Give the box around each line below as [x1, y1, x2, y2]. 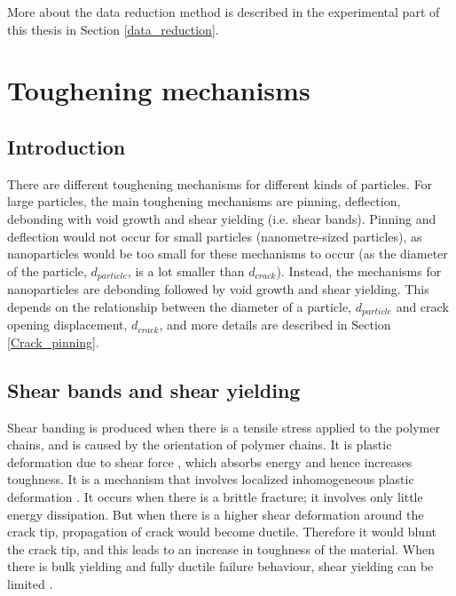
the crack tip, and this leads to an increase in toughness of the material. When [7, 539, 435, 558]
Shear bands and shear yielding [7, 376, 301, 403]
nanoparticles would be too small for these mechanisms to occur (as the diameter [7, 244, 448, 263]
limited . [7, 574, 53, 592]
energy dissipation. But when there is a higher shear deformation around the [7, 505, 424, 523]
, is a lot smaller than [127, 261, 245, 280]
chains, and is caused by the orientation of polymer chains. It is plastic [7, 435, 392, 454]
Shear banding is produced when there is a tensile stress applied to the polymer [7, 417, 440, 436]
